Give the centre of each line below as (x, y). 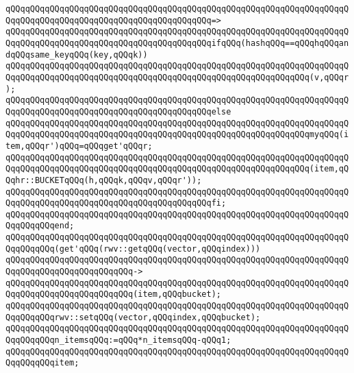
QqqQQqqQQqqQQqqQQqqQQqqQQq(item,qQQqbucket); (113, 294)
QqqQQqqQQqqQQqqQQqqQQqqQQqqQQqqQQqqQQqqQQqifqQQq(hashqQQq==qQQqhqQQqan (177, 43)
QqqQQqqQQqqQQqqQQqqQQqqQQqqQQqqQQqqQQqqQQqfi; (116, 203)
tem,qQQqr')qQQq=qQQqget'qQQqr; (79, 146)
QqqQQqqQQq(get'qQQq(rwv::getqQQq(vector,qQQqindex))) (133, 249)
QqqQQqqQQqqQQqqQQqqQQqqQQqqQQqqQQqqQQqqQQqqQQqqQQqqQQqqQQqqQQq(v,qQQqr (177, 77)
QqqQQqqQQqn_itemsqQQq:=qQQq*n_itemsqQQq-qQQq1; (118, 340)
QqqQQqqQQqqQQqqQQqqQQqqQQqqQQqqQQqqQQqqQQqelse (118, 111)
